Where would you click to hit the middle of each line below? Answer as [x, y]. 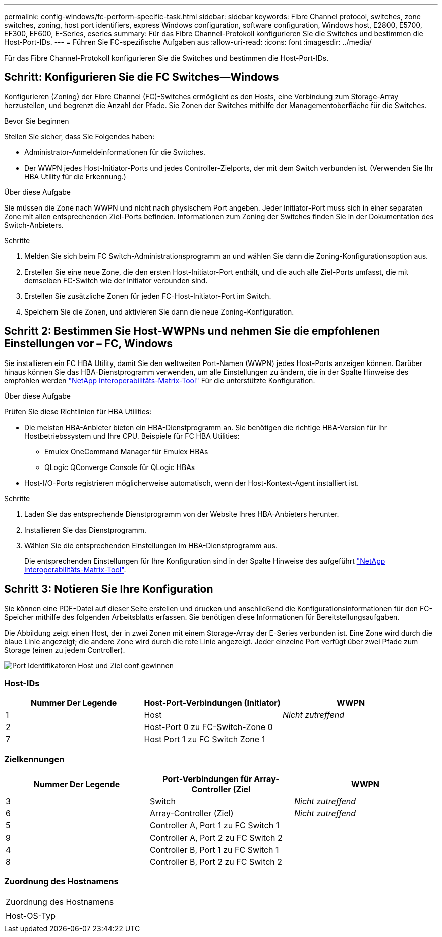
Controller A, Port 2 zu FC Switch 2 [216, 838]
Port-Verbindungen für [207, 779]
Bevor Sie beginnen [37, 121]
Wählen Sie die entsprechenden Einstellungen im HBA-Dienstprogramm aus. [151, 545]
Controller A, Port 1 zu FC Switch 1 [214, 826]
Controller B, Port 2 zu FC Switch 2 [216, 862]
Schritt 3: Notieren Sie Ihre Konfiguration [109, 589]
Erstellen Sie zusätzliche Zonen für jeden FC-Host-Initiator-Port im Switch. [148, 296]
